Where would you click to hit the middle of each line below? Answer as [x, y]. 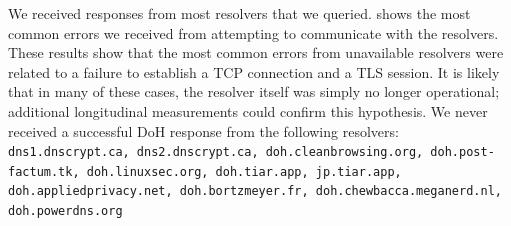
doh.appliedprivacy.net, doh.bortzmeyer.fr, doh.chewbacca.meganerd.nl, [255, 191]
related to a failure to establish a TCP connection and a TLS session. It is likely [254, 71]
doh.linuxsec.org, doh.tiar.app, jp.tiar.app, [244, 171]
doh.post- [462, 152]
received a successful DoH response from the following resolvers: [203, 130]
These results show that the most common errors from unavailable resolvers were [256, 52]
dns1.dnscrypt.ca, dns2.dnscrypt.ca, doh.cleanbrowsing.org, [216, 152]
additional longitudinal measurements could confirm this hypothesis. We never [248, 110]
